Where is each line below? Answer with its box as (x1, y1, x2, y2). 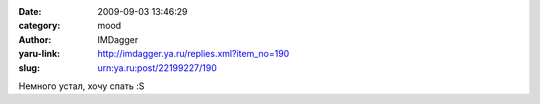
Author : (18, 33, 52, 45)
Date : (18, 6, 42, 17)
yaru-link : (18, 48, 60, 60)
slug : (18, 61, 40, 74)
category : (18, 20, 61, 32)
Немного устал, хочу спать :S (18, 80, 145, 92)
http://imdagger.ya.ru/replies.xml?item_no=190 (97, 48, 290, 60)
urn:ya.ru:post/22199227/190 (97, 61, 217, 74)
